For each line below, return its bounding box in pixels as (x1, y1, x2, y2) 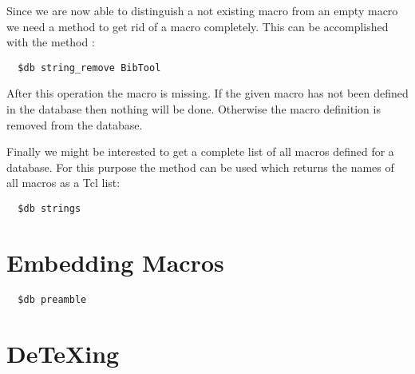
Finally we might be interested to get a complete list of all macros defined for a (6, 143, 394, 160)
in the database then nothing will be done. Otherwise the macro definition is (6, 101, 381, 117)
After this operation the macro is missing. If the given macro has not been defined (6, 85, 409, 101)
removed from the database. (6, 116, 143, 133)
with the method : (6, 34, 95, 50)
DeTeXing (6, 336, 120, 369)
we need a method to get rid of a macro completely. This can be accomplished (6, 18, 389, 34)
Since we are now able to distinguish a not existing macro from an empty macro (6, 2, 398, 18)
